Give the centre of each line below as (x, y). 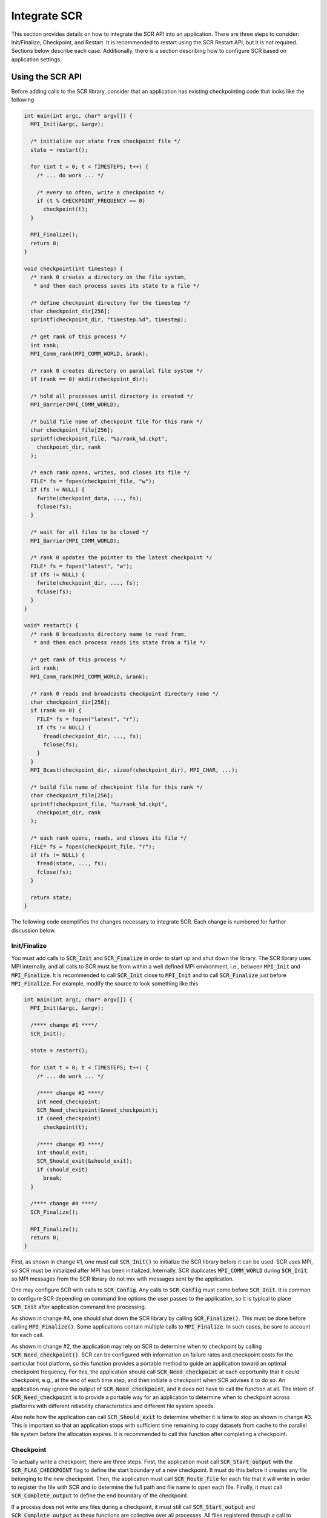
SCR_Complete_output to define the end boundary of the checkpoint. (100, 1496)
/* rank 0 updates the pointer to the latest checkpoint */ (121, 558)
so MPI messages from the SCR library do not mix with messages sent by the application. (123, 1279)
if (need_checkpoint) (69, 1118)
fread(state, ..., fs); (72, 863)
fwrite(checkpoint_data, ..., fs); (89, 498)
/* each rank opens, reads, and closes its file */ (109, 838)
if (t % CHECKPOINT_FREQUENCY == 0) (91, 201)
